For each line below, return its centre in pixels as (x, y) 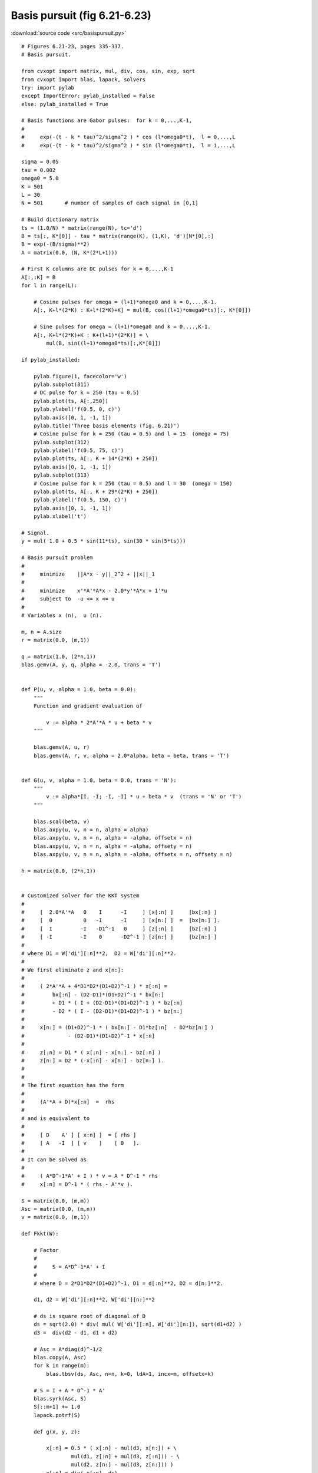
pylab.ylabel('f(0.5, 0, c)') (77, 409)
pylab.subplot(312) (62, 442)
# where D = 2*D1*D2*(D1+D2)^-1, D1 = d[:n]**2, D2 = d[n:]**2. (128, 1283)
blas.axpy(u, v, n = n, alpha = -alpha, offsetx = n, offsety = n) (133, 855)
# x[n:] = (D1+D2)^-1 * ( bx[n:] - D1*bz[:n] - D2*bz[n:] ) (118, 1028)
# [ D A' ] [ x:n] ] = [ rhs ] (79, 1135)
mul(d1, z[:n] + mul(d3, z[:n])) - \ (125, 1456)
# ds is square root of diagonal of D (90, 1316)
